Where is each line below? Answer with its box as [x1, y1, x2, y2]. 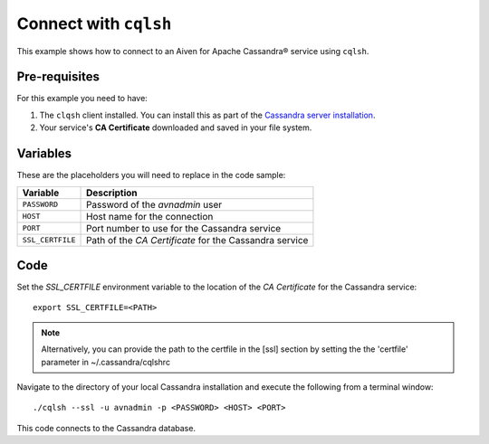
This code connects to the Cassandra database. [16, 422, 197, 433]
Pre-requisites [16, 69, 100, 85]
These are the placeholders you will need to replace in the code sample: [16, 170, 286, 181]
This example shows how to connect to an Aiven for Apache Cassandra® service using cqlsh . [16, 45, 369, 56]
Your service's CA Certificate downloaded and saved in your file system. [39, 122, 312, 133]
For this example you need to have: [16, 93, 149, 104]
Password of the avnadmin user [86, 198, 223, 211]
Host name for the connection [86, 210, 214, 222]
